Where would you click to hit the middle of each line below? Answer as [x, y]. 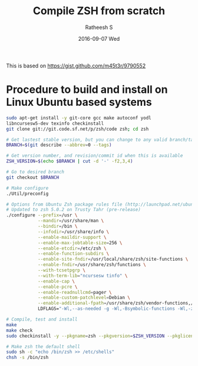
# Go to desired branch [35, 172]
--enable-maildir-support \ [72, 237]
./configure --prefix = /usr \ [42, 215]
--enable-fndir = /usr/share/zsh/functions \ [92, 265]
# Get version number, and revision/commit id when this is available [95, 156]
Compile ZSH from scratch [99, 11]
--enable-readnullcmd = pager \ [75, 292]
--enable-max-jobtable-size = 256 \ [80, 243]
